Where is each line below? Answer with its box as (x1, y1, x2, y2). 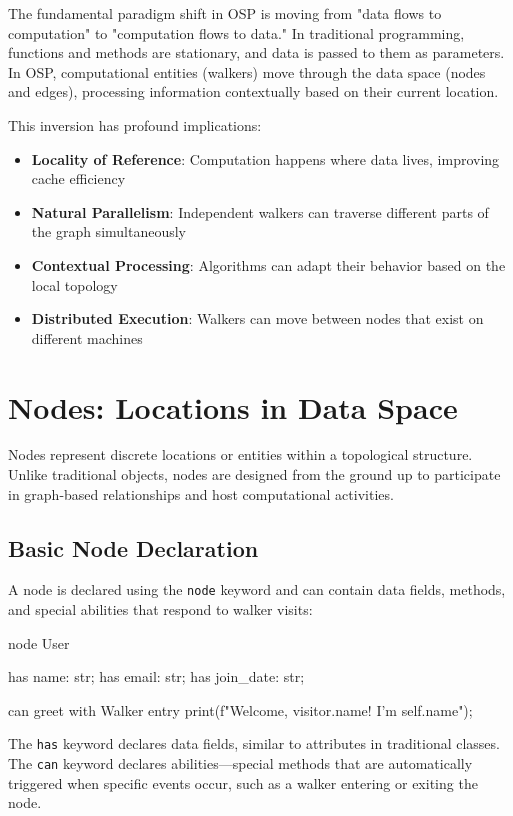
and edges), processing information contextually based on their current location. (8, 81, 499, 102)
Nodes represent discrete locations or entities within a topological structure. (8, 444, 473, 465)
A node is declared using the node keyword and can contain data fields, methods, (8, 579, 506, 600)
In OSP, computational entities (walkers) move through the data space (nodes (8, 61, 486, 82)
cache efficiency (31, 168, 126, 189)
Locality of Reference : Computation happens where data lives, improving (31, 148, 500, 169)
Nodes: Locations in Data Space (8, 386, 458, 427)
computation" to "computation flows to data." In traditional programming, (8, 22, 465, 43)
